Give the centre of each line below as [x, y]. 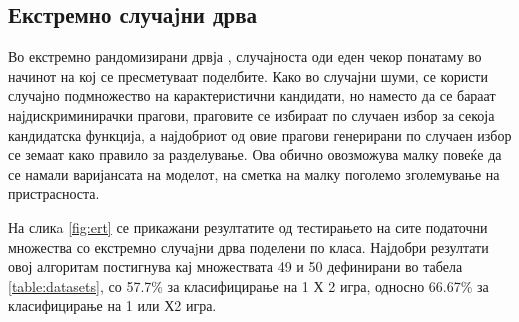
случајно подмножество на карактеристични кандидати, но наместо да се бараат [252, 95]
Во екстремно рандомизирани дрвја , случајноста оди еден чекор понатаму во [245, 56]
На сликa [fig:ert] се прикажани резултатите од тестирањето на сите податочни [248, 226]
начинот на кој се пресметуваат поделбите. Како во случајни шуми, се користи [248, 75]
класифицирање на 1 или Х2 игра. [112, 305]
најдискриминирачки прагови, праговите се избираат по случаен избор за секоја [251, 114]
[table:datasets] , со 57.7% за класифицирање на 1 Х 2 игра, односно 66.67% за [248, 285]
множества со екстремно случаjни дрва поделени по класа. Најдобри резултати [248, 246]
